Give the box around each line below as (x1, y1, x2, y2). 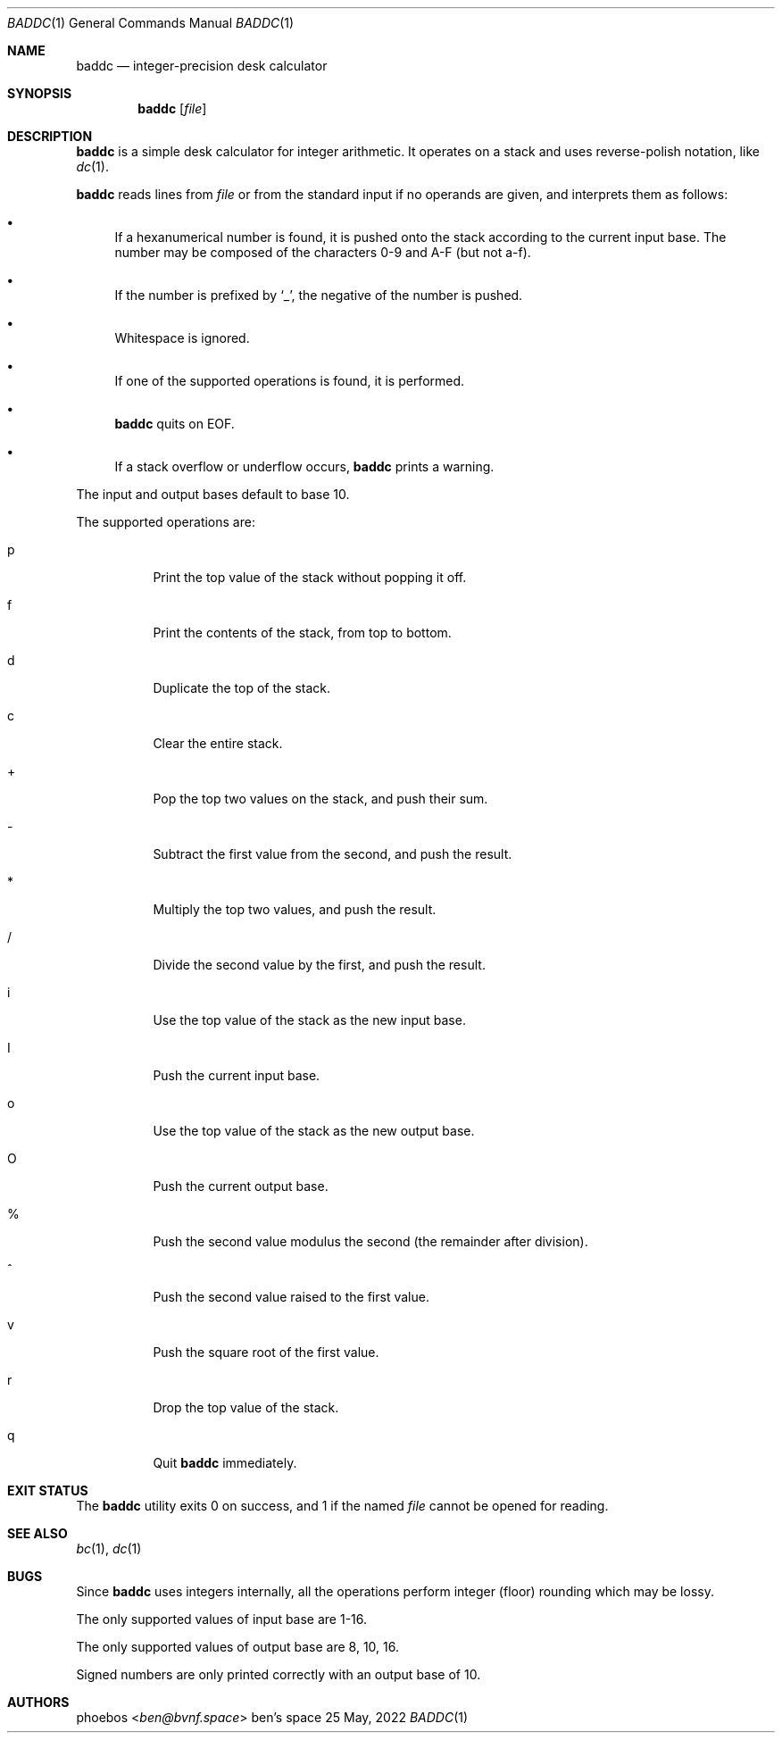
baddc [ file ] (137, 101, 207, 116)
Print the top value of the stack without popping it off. (153, 570, 467, 585)
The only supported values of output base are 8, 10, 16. (76, 1639, 399, 1654)
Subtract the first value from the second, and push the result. (153, 846, 512, 862)
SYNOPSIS (7, 86, 72, 101)
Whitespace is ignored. (114, 330, 250, 346)
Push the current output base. (153, 1178, 329, 1194)
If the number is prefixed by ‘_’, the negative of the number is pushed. (114, 287, 523, 303)
